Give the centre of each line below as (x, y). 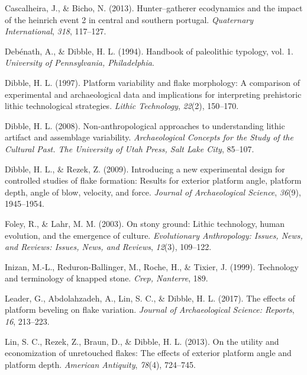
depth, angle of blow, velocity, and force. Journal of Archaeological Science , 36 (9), (153, 192)
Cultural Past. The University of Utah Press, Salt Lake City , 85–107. (130, 148)
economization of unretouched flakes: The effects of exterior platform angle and (148, 353)
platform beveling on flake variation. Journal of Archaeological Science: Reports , (150, 310)
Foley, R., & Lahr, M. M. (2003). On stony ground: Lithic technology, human (145, 223)
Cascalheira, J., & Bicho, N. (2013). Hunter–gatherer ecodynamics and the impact (154, 8)
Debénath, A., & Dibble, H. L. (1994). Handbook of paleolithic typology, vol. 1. (149, 51)
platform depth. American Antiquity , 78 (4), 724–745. (100, 364)
